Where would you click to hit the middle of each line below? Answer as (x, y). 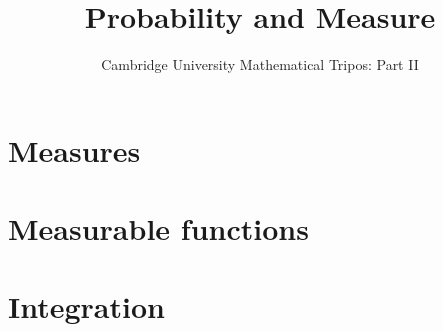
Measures (74, 149)
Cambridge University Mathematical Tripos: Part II (260, 64)
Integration (86, 306)
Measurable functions (158, 228)
